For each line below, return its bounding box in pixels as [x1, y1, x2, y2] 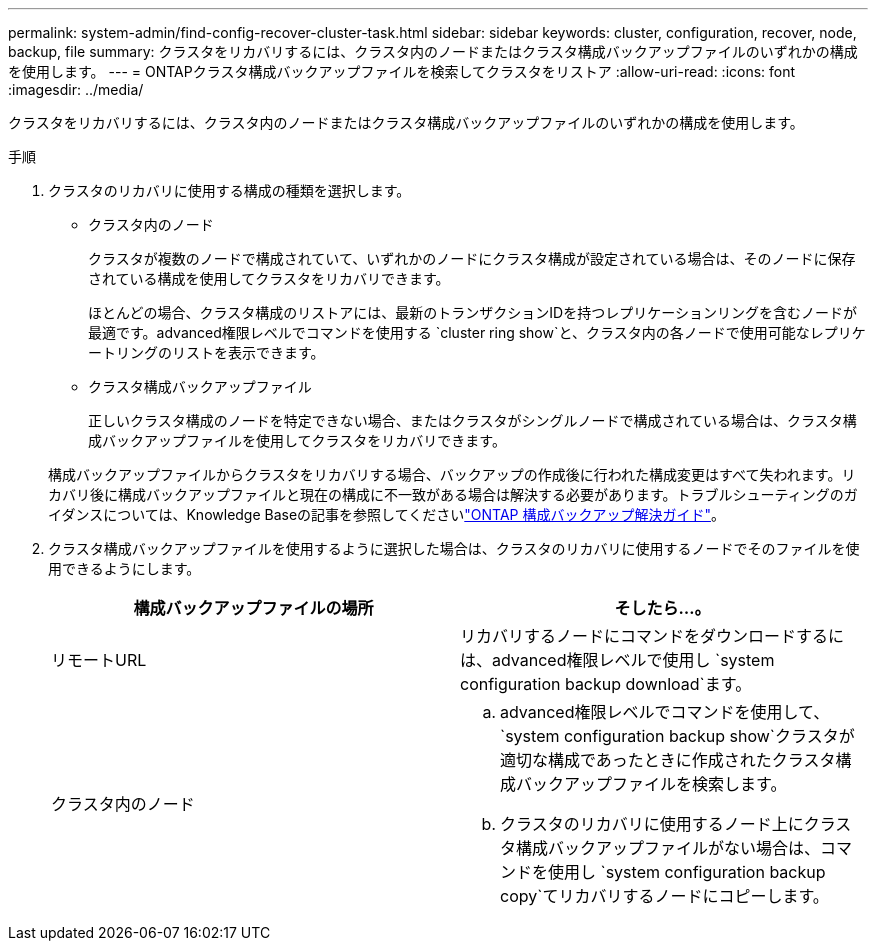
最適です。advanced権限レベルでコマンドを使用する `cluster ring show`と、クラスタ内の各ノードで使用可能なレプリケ [88, 324, 866, 341]
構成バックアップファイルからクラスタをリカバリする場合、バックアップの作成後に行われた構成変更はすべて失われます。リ [48, 466, 856, 483]
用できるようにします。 [48, 560, 201, 577]
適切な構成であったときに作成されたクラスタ [500, 750, 836, 770]
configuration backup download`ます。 [460, 674, 752, 694]
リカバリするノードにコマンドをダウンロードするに [460, 626, 845, 646]
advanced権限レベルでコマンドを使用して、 [500, 702, 830, 722]
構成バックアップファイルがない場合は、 [516, 838, 821, 858]
